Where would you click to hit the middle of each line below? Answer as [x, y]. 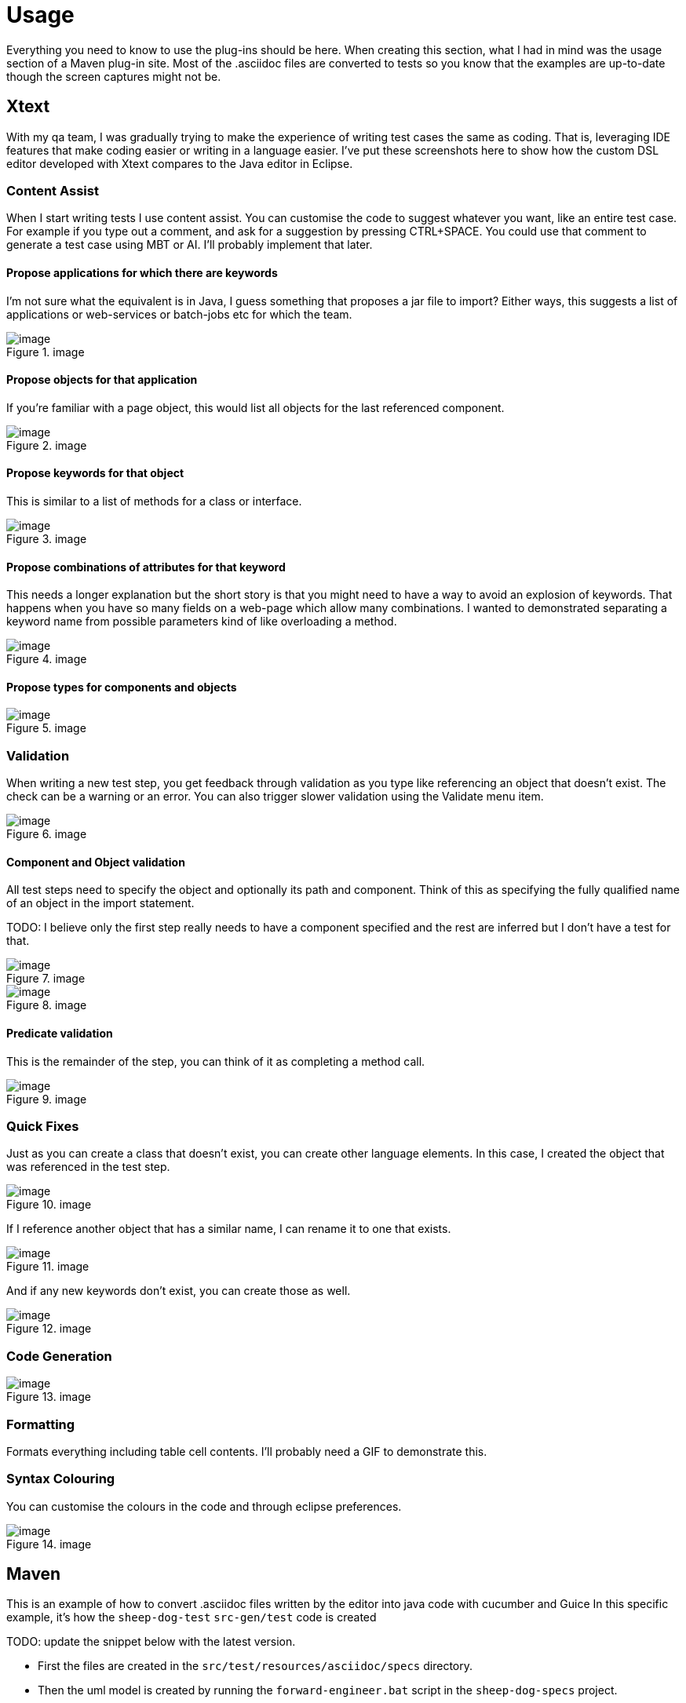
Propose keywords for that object [95, 473]
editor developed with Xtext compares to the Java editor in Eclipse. [180, 163]
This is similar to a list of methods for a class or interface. [154, 501]
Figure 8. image [47, 1005]
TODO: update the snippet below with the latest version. [151, 1642]
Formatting [41, 1424]
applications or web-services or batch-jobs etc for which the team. [179, 314]
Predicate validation [60, 1034]
